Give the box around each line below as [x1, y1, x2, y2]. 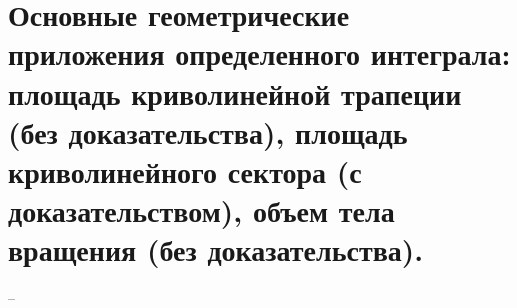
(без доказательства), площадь [8, 111, 408, 152]
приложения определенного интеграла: [8, 33, 511, 74]
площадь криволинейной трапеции [8, 72, 462, 113]
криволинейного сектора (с [8, 150, 362, 191]
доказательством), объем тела [8, 190, 395, 231]
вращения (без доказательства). [8, 229, 424, 270]
